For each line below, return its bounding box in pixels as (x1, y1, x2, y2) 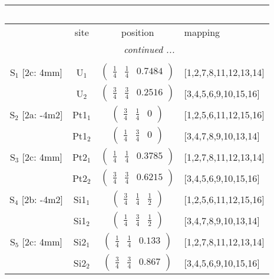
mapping (184, 25, 220, 39)
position (121, 25, 154, 39)
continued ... (123, 42, 175, 56)
